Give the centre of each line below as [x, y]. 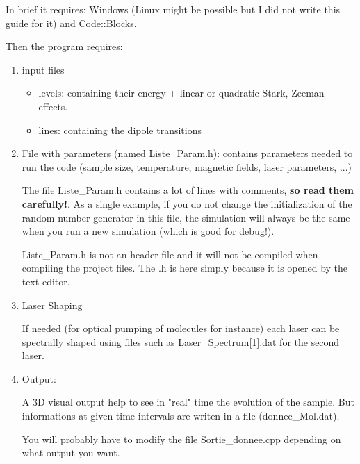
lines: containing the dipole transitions [120, 130]
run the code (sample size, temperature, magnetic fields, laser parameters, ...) [187, 166]
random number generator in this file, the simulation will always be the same [186, 217]
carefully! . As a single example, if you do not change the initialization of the [187, 203]
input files [43, 69]
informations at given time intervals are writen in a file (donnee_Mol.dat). [181, 416]
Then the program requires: [64, 46]
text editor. [46, 281]
